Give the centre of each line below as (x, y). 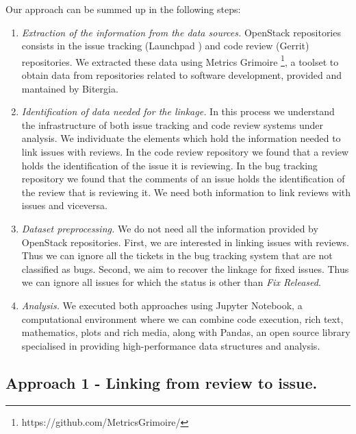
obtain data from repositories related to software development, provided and (181, 75)
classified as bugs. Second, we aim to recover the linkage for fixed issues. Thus (185, 268)
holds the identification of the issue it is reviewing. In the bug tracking (169, 165)
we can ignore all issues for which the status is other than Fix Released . (171, 282)
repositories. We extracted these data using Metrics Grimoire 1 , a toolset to (180, 60)
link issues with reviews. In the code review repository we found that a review (185, 152)
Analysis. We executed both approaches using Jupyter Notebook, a (162, 305)
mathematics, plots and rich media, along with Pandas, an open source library (186, 332)
